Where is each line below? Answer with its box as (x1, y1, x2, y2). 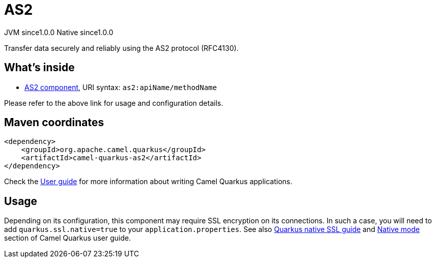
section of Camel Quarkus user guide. (4, 234, 131, 243)
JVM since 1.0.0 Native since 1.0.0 (4, 27, 113, 37)
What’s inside (4, 61, 75, 74)
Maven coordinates (4, 116, 104, 129)
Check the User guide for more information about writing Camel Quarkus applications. (4, 177, 293, 186)
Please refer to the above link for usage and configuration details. (4, 98, 223, 107)
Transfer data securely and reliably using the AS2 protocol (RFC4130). (4, 43, 239, 52)
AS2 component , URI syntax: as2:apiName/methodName (24, 82, 217, 92)
